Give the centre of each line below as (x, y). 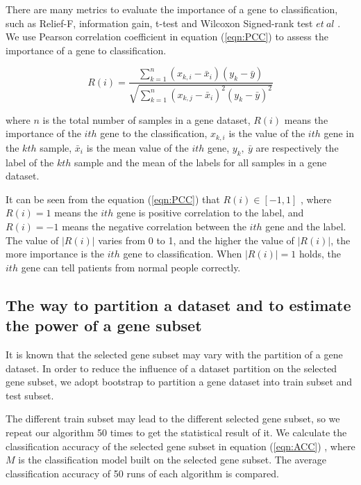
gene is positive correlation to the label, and (210, 213)
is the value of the (267, 133)
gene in (339, 133)
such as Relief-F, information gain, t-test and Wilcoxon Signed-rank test (159, 23)
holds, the (320, 254)
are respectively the (297, 147)
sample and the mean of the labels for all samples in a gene (201, 162)
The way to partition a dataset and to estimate (178, 304)
